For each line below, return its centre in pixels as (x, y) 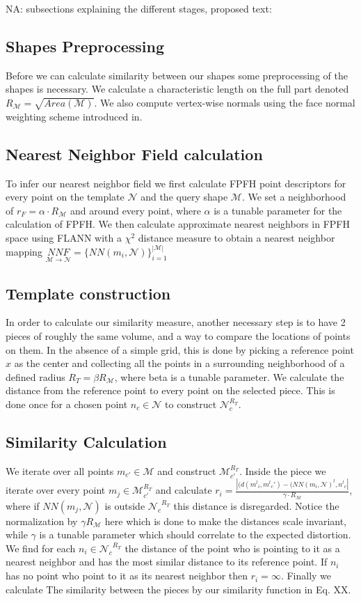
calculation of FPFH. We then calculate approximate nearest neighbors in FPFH (178, 224)
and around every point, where (135, 210)
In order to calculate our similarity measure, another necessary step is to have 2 (176, 322)
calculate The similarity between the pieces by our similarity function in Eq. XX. (178, 589)
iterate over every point (56, 490)
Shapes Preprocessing (85, 46)
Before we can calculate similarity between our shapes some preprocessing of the (177, 75)
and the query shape (184, 197)
